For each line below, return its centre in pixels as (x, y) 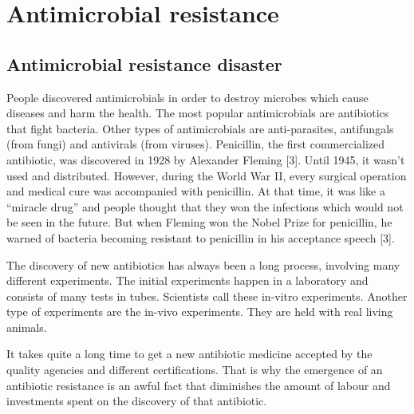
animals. (27, 327)
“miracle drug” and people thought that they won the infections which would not (205, 206)
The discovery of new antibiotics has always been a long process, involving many (203, 264)
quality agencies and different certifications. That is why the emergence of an (195, 370)
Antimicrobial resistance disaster (144, 63)
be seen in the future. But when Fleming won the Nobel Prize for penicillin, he (199, 222)
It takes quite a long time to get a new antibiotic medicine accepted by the (189, 354)
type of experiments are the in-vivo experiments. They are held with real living (200, 311)
